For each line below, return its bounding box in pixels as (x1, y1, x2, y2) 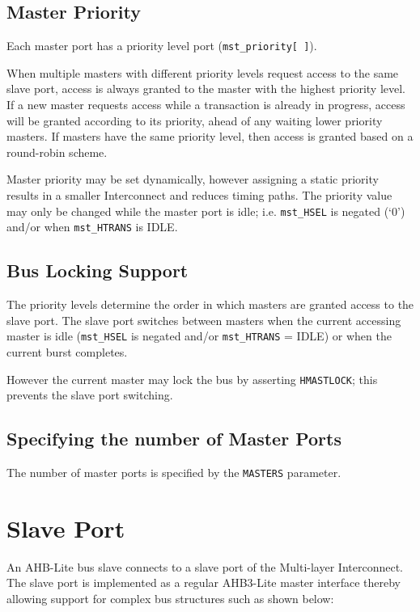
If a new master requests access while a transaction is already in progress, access (6, 96, 405, 113)
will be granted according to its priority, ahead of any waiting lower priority (6, 112, 383, 129)
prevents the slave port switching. (6, 386, 173, 403)
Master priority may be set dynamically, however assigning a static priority (6, 171, 379, 188)
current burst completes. (6, 343, 128, 360)
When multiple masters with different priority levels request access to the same (6, 64, 399, 81)
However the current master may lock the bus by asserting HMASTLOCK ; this (6, 370, 378, 387)
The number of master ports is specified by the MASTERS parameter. (6, 464, 342, 481)
